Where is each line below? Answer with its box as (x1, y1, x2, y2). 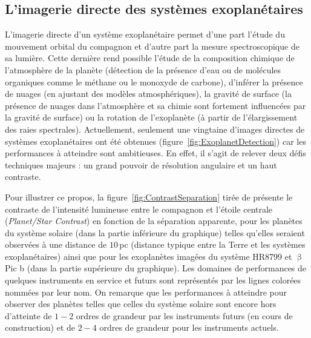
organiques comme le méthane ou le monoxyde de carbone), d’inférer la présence (5, 75, 303, 88)
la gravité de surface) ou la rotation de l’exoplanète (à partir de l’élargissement (5, 111, 298, 124)
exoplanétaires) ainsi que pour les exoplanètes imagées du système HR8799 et (5, 250, 292, 262)
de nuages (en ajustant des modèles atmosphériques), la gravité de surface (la (5, 87, 292, 100)
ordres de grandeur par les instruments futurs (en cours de (76, 309, 293, 322)
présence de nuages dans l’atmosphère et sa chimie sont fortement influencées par (5, 99, 306, 111)
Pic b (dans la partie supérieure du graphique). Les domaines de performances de (5, 262, 307, 274)
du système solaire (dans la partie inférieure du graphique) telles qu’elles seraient (5, 226, 305, 239)
